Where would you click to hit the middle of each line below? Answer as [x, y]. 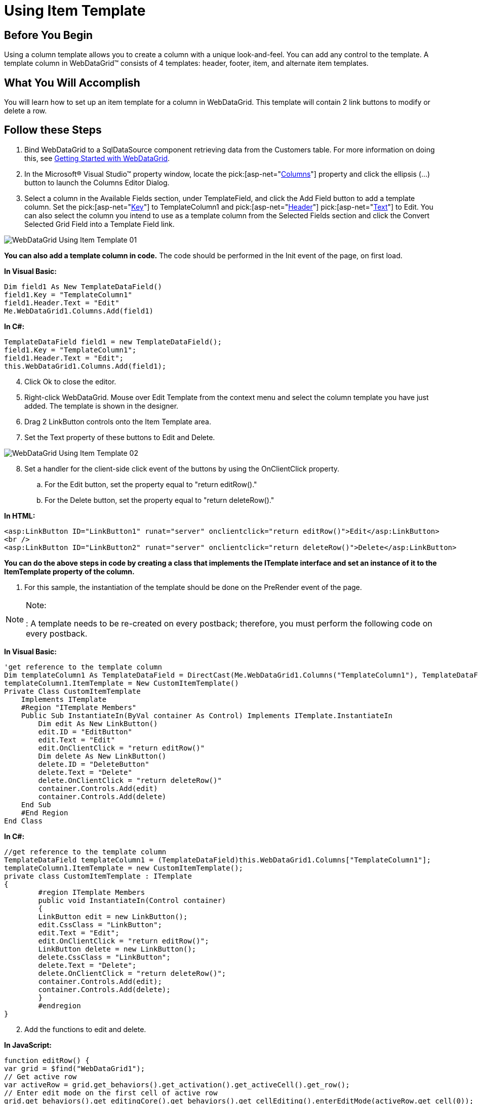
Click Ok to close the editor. [70, 381]
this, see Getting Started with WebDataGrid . [97, 158]
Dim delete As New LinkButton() [102, 756]
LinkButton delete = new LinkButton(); [117, 949]
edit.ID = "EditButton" [85, 732]
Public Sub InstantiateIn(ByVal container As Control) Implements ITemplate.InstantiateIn [207, 715]
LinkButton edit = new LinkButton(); [113, 916]
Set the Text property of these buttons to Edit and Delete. [120, 437]
